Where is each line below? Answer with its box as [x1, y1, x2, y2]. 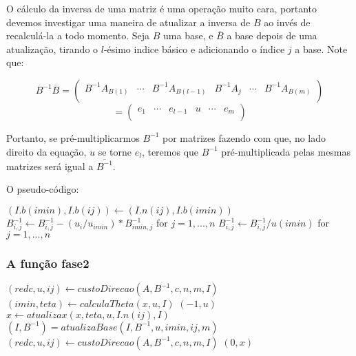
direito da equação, [6, 144, 87, 158]
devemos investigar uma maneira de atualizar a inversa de [6, 14, 251, 29]
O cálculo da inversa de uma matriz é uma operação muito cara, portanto [6, 1, 317, 15]
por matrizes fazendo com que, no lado [163, 130, 326, 145]
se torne [98, 144, 132, 158]
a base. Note [295, 41, 348, 56]
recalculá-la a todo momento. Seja [6, 28, 150, 43]
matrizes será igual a [6, 158, 94, 173]
